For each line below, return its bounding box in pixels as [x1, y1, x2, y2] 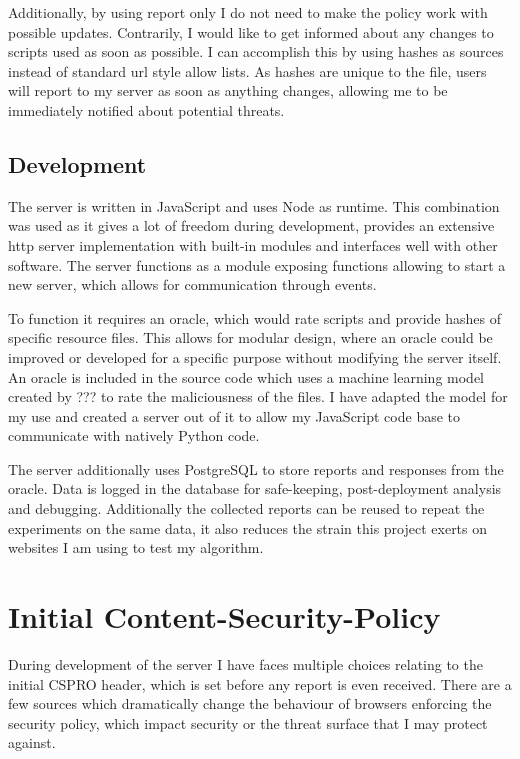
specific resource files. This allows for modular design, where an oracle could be [8, 327, 493, 348]
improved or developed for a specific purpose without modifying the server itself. [8, 346, 502, 367]
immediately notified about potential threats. [8, 99, 285, 120]
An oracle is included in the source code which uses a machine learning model [8, 366, 484, 387]
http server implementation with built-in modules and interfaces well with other [8, 234, 498, 255]
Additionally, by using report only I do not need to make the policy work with [8, 2, 488, 22]
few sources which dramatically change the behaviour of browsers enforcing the [8, 693, 492, 714]
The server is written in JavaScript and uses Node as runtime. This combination [8, 195, 500, 216]
